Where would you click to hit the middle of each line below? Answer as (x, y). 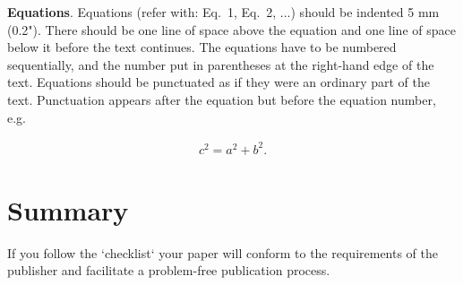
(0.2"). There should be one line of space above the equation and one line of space (231, 29)
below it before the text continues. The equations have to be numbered (202, 47)
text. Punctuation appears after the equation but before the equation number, (222, 99)
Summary (68, 209)
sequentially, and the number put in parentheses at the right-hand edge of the (221, 64)
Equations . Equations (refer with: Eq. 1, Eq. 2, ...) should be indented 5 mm (223, 12)
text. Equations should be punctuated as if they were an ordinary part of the (219, 82)
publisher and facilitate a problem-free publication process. (169, 270)
